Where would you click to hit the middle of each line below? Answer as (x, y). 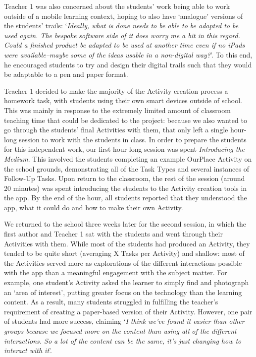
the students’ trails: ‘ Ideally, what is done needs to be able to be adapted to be (121, 26)
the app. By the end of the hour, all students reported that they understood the (126, 198)
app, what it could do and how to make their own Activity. (94, 207)
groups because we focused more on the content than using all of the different (120, 331)
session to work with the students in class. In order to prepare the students (133, 139)
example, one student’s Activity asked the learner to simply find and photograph (127, 282)
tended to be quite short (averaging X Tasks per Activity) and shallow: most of (124, 253)
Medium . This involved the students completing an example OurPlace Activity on (128, 158)
